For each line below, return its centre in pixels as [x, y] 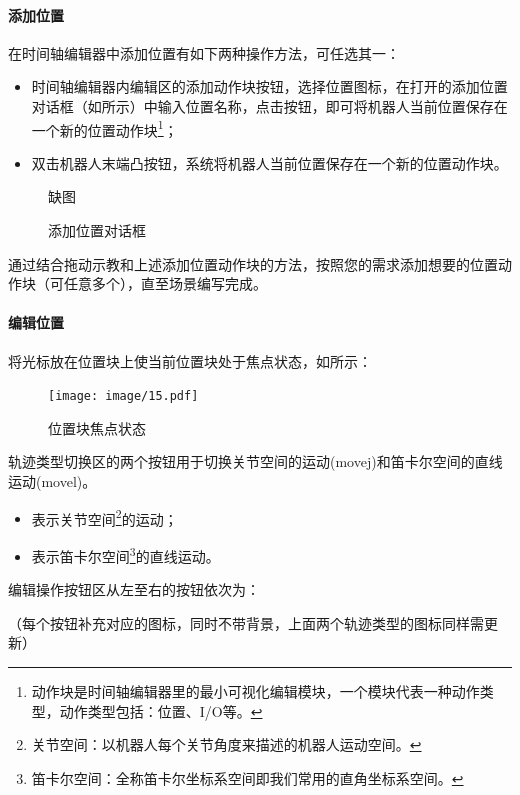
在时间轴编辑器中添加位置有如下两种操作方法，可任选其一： [204, 52]
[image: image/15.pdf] [123, 396]
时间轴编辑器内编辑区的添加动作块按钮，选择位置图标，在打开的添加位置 [269, 86]
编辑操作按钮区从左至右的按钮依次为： [134, 589]
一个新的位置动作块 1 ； [104, 128]
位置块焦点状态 [97, 427]
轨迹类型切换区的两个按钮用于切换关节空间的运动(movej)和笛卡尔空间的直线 [255, 461]
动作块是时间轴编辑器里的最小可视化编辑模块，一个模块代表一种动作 [255, 690]
